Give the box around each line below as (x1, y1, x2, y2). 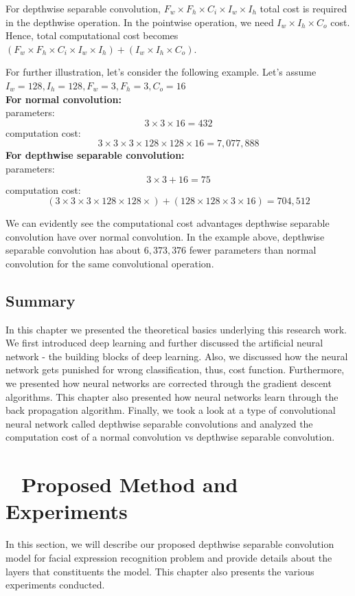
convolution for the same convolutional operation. (5, 256, 214, 270)
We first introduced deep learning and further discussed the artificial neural (5, 335, 323, 350)
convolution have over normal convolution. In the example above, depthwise (5, 229, 325, 243)
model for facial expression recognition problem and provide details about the (5, 550, 332, 564)
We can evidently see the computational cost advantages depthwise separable (5, 216, 330, 230)
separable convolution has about (5, 243, 141, 257)
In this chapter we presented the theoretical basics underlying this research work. (5, 322, 347, 336)
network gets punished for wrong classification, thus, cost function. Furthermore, (5, 362, 345, 377)
